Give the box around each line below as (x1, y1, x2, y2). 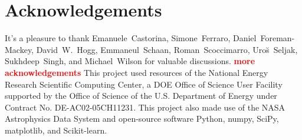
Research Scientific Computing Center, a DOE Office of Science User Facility (5, 78, 283, 90)
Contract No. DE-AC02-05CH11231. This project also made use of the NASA (5, 101, 285, 113)
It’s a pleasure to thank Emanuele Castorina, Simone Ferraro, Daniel (5, 32, 257, 44)
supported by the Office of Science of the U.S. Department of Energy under (5, 89, 277, 102)
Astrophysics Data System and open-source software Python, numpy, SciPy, (5, 112, 279, 125)
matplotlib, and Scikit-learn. (5, 124, 107, 136)
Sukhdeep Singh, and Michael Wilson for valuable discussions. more (5, 55, 255, 67)
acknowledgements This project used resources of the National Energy (5, 66, 268, 78)
